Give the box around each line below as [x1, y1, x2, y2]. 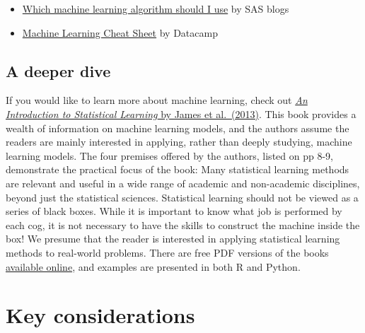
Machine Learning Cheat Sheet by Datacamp [22, 25, 218, 40]
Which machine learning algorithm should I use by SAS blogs [22, 1, 289, 16]
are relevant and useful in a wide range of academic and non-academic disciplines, [6, 175, 360, 190]
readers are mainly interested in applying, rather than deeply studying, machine [6, 134, 352, 149]
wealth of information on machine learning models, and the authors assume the [6, 120, 349, 135]
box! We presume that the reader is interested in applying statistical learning [6, 231, 340, 246]
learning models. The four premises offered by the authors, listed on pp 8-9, [6, 148, 333, 163]
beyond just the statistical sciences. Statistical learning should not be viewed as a [6, 189, 359, 204]
